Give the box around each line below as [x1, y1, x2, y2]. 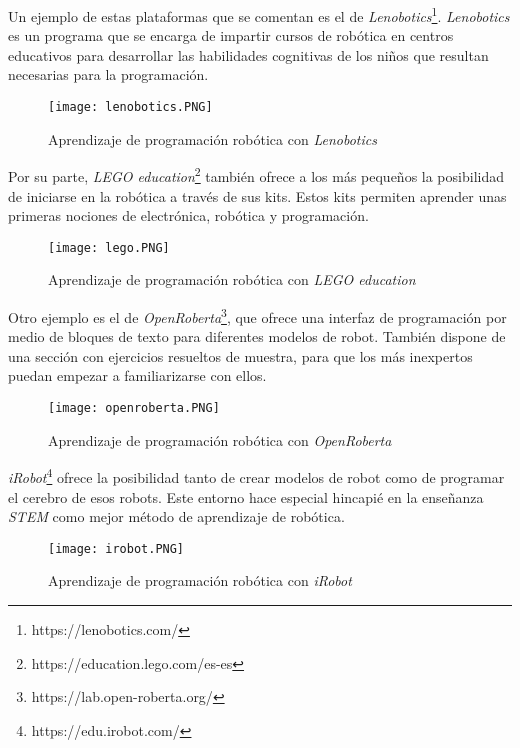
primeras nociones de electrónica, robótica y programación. [8, 205, 369, 226]
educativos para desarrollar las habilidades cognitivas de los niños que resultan [8, 44, 489, 65]
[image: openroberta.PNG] [48, 401, 220, 415]
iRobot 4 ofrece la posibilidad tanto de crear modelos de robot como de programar [8, 464, 505, 487]
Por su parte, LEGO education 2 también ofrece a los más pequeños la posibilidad [8, 163, 504, 186]
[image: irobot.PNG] [48, 541, 185, 556]
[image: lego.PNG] [48, 240, 170, 255]
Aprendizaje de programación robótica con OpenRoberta [48, 429, 392, 450]
